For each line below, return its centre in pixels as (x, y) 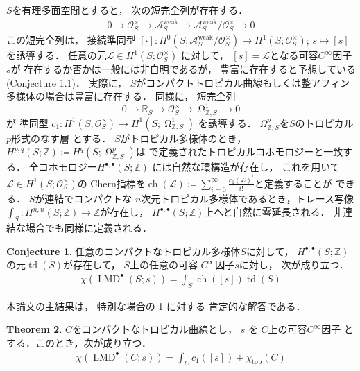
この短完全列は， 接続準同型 (71, 40)
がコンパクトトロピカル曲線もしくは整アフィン (243, 82)
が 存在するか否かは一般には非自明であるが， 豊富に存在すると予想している (183, 69)
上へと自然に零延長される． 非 (274, 212)
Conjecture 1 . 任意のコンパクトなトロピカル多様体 (123, 251)
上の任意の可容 (163, 265)
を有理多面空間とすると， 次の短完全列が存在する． (130, 10)
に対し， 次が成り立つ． (294, 265)
